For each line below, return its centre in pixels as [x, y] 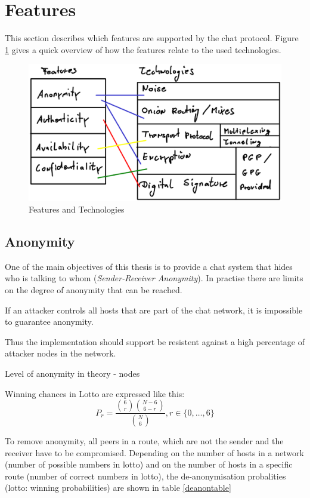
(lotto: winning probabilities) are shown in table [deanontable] [118, 488]
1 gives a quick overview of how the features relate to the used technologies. [143, 49]
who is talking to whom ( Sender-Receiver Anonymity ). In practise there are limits [154, 278]
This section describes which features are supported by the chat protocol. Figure [152, 38]
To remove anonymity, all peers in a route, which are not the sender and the [144, 441]
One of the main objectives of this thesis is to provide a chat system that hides [149, 266]
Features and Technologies [77, 209]
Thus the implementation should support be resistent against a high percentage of [155, 341]
